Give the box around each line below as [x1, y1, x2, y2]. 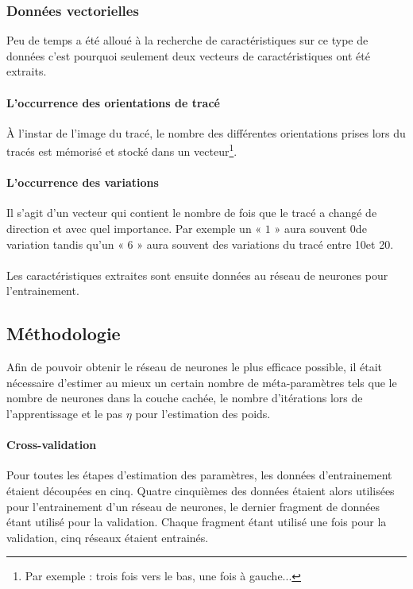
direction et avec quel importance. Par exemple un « [6, 220, 262, 237]
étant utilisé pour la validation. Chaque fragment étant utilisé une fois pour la [6, 513, 387, 530]
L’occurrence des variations [6, 174, 159, 191]
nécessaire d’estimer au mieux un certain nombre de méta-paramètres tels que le [6, 374, 397, 390]
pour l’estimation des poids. [135, 405, 271, 421]
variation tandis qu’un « [6, 235, 124, 252]
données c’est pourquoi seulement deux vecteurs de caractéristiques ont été [6, 47, 370, 64]
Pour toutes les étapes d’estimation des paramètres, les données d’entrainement [6, 467, 392, 483]
